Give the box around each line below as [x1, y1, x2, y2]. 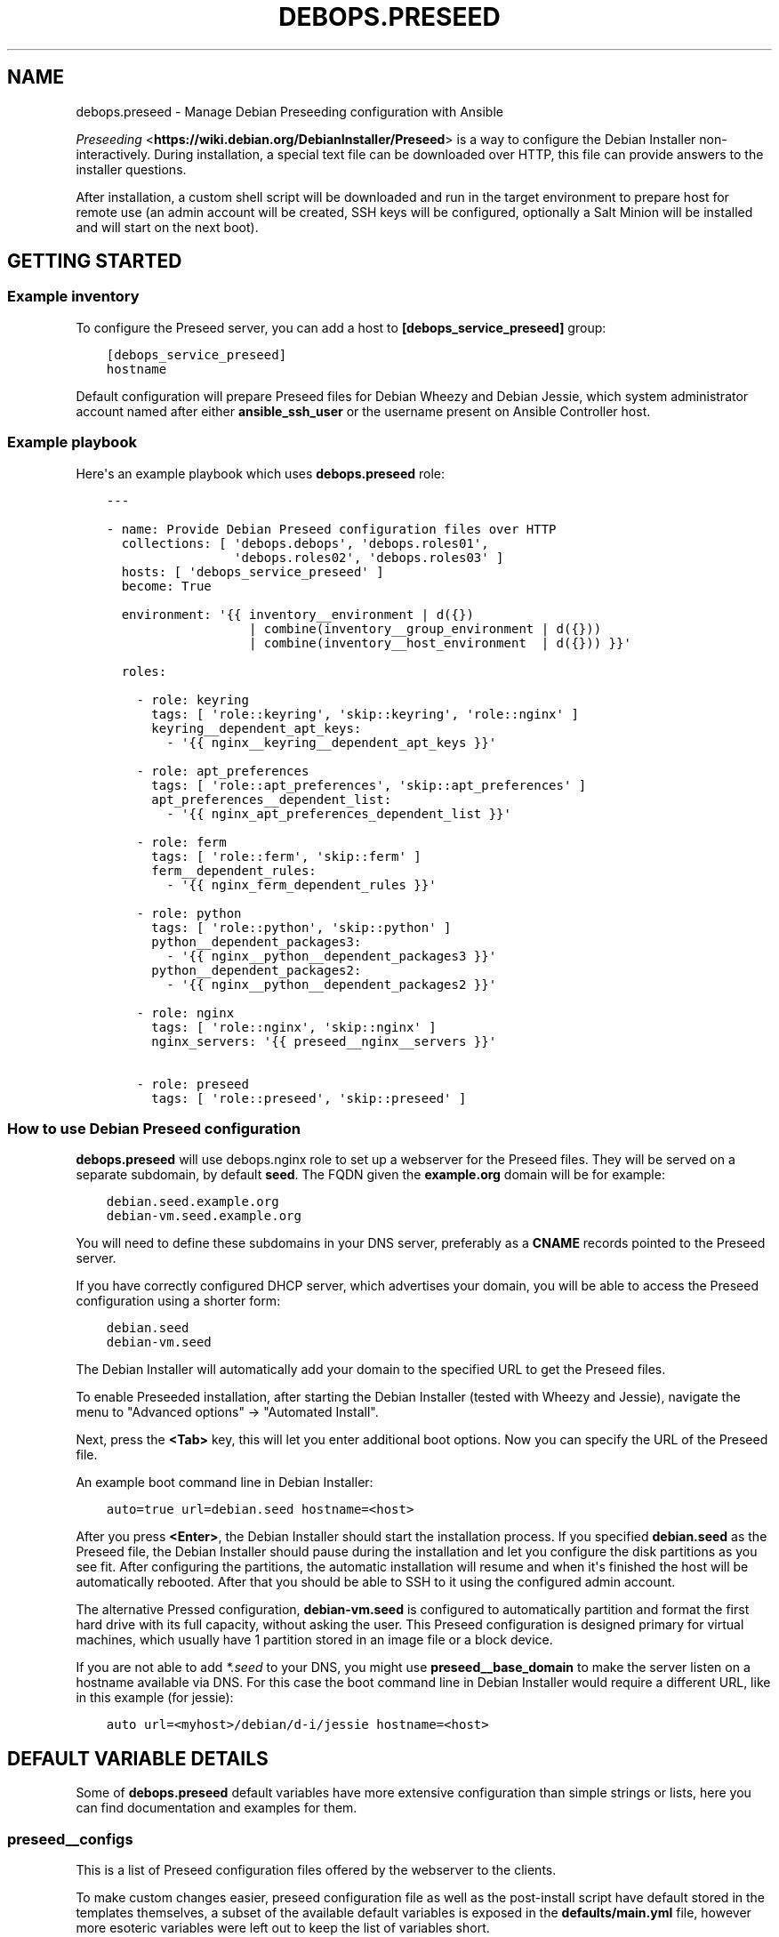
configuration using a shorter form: [76, 1293, 281, 1309]
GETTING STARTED [7, 250, 182, 273]
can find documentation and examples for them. [76, 1800, 357, 1816]
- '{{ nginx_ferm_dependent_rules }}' [166, 877, 437, 892]
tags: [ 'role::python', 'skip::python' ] [151, 920, 452, 935]
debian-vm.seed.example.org [106, 1209, 301, 1224]
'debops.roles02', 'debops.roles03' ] [234, 550, 504, 565]
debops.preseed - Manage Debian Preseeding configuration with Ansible [76, 103, 503, 119]
